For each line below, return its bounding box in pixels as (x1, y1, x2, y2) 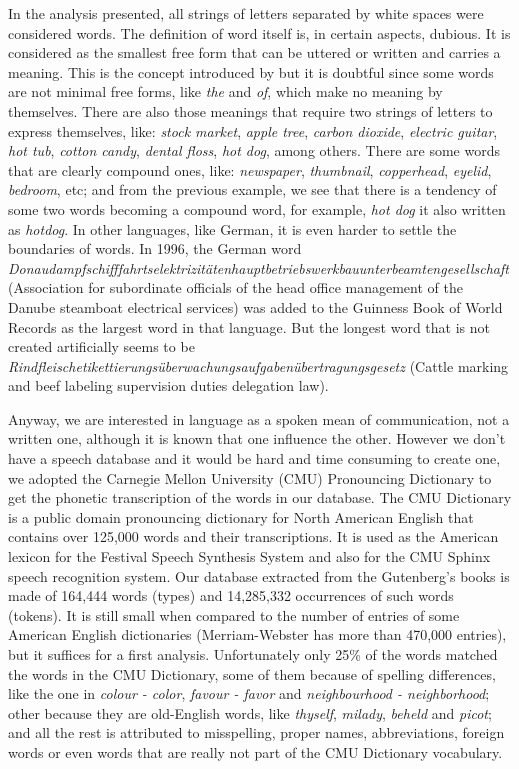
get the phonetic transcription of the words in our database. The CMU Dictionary (8, 487, 512, 508)
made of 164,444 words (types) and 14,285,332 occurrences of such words (8, 585, 454, 606)
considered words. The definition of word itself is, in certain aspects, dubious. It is (8, 22, 511, 43)
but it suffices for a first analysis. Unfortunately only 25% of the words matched (8, 644, 498, 664)
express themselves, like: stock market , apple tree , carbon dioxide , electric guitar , (8, 120, 498, 141)
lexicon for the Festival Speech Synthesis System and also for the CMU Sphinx (8, 546, 491, 567)
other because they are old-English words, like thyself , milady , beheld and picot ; (8, 702, 492, 723)
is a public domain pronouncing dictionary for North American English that (8, 506, 474, 527)
